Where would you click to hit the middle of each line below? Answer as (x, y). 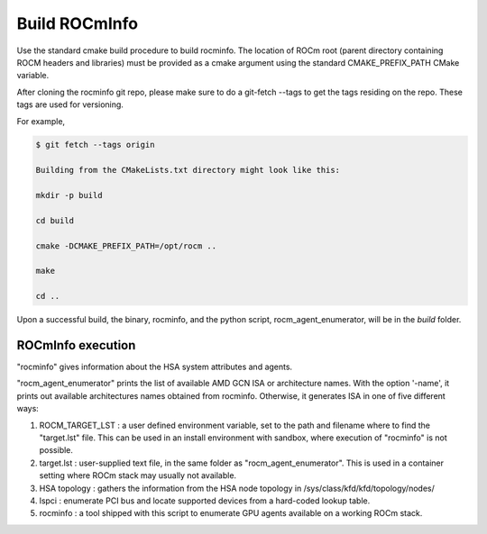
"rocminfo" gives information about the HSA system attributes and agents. (155, 367)
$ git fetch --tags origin (95, 145)
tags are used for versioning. (70, 104)
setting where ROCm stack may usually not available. (138, 475)
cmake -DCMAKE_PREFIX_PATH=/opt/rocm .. (126, 246)
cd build (55, 220)
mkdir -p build (69, 195)
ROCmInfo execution (76, 345)
